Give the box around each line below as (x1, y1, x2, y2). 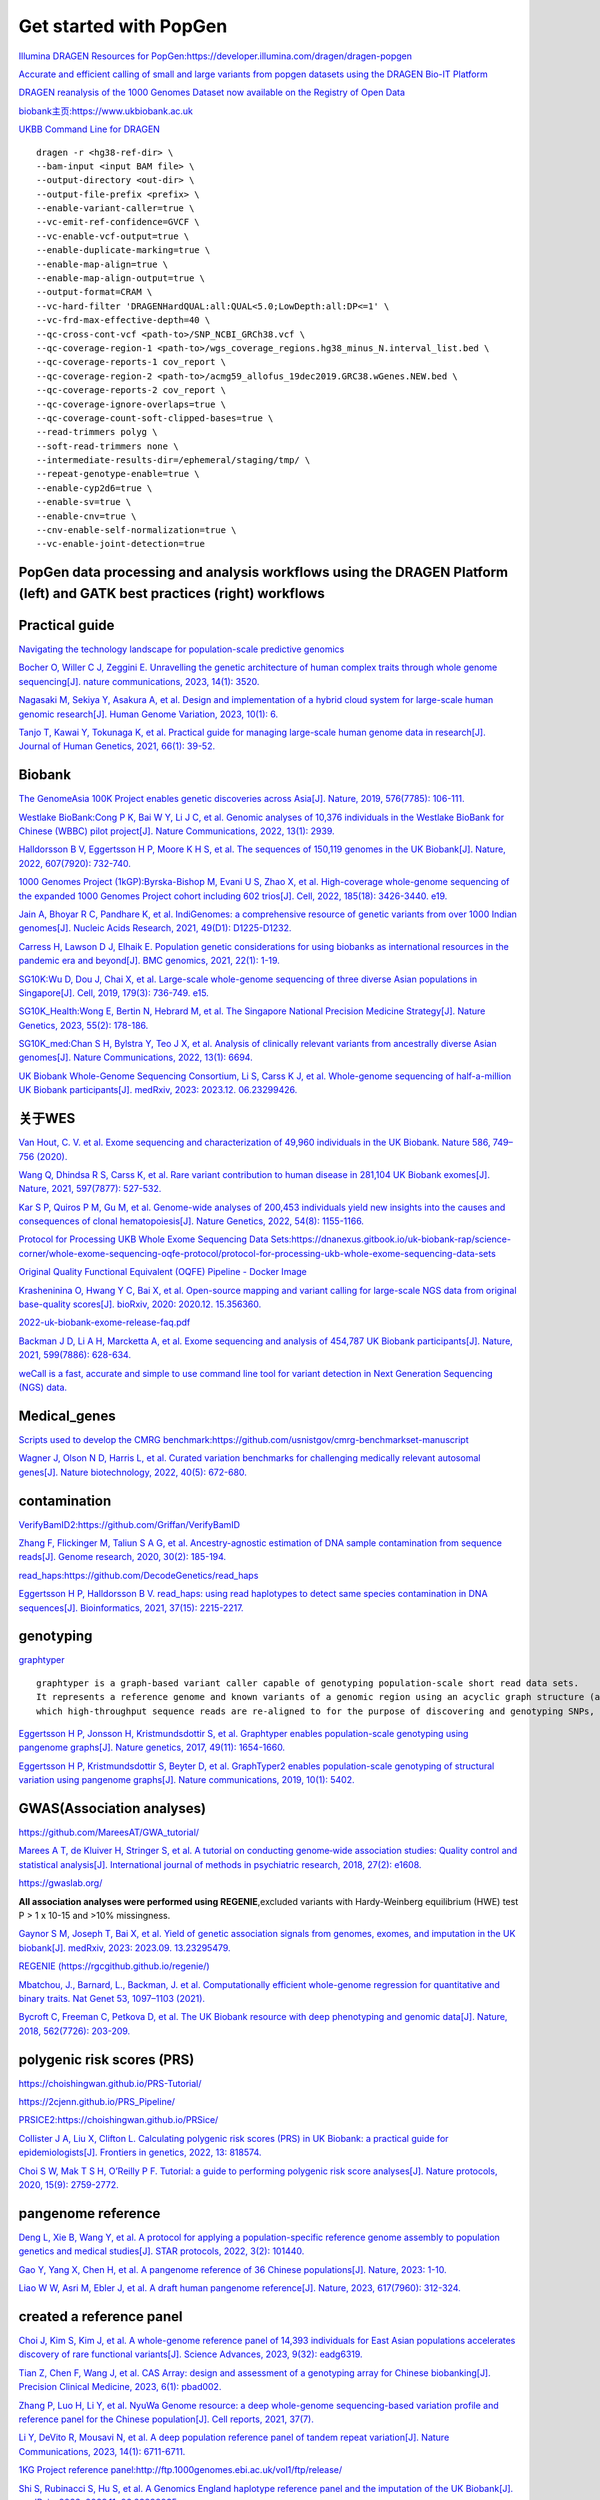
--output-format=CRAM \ (36, 286, 153, 298)
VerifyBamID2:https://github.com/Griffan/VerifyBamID (18, 1518, 240, 1530)
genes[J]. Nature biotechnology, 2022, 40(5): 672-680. (18, 1466, 247, 1478)
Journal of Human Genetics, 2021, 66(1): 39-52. (18, 740, 215, 752)
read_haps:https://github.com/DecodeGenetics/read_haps (18, 1569, 259, 1581)
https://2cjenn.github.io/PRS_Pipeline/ (18, 2096, 175, 2108)
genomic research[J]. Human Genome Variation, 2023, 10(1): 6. (18, 708, 279, 720)
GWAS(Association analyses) (18, 1800, 207, 1817)
